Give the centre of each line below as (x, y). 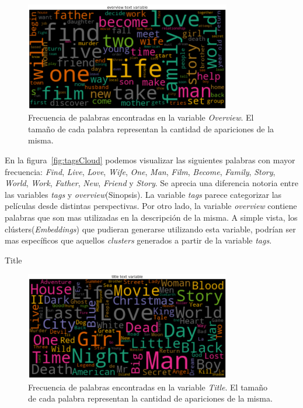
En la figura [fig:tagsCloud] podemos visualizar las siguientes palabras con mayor (150, 160)
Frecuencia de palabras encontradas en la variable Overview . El (141, 117)
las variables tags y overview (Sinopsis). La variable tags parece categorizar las (143, 194)
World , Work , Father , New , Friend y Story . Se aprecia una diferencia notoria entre (151, 183)
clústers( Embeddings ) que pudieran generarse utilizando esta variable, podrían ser (150, 229)
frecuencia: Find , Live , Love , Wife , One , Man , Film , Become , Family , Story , (140, 171)
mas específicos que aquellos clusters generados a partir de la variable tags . (138, 240)
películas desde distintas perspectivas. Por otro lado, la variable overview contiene (151, 206)
